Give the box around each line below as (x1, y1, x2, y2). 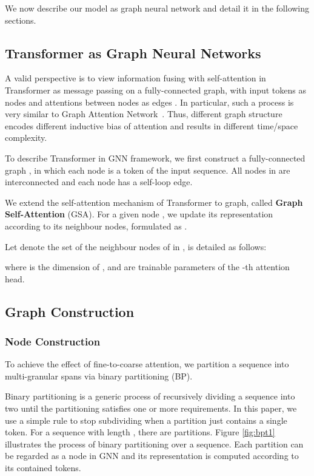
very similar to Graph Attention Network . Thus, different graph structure (5, 107, 282, 120)
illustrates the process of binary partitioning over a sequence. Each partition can (5, 437, 304, 450)
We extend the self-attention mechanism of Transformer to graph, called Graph (5, 195, 303, 208)
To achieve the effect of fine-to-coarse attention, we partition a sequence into (5, 358, 289, 370)
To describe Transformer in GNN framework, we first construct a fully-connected (5, 151, 306, 164)
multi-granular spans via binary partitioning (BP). (5, 369, 193, 382)
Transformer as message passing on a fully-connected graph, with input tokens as (5, 83, 306, 96)
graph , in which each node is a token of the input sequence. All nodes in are (5, 163, 290, 176)
